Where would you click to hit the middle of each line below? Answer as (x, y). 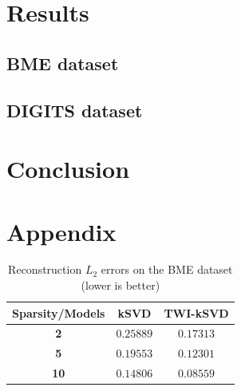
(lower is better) (120, 285)
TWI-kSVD (196, 312)
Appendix (61, 231)
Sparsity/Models (59, 312)
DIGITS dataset (75, 110)
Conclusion (68, 169)
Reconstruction (45, 269)
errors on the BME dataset (167, 269)
